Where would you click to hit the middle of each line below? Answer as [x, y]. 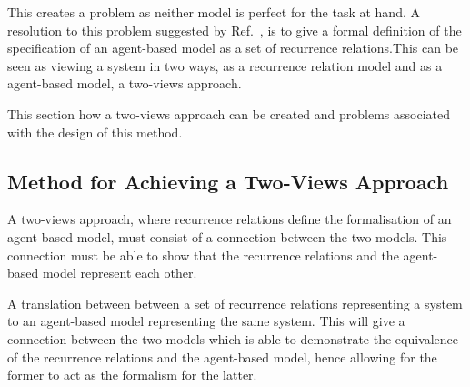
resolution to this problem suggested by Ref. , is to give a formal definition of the [235, 30]
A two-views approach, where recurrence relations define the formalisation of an [230, 219]
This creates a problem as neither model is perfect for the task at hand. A [214, 12]
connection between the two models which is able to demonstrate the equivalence [233, 338]
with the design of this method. [95, 132]
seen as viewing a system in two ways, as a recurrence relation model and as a [225, 65]
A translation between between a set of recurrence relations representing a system [235, 303]
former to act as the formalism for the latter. [132, 375]
